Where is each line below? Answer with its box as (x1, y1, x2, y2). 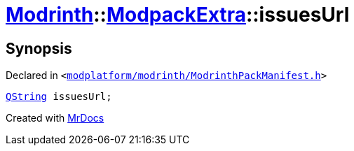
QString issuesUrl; (6, 91, 112, 103)
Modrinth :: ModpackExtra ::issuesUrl (6, 3, 350, 27)
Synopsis (6, 39, 72, 57)
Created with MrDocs (6, 112, 104, 124)
